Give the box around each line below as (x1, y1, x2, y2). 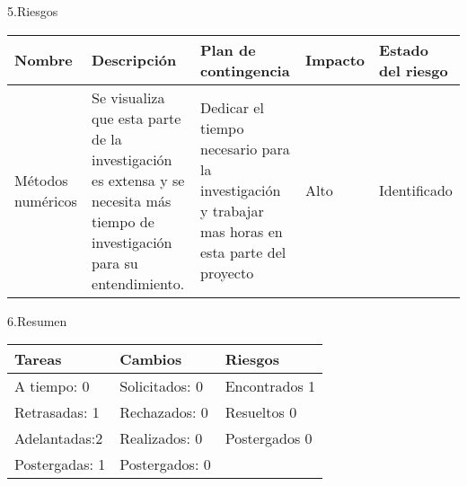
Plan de (199, 39, 256, 60)
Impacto (305, 49, 366, 71)
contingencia (199, 59, 290, 81)
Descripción (92, 49, 177, 71)
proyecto (199, 262, 254, 284)
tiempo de (92, 210, 154, 232)
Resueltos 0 (225, 402, 297, 423)
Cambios (119, 349, 182, 370)
